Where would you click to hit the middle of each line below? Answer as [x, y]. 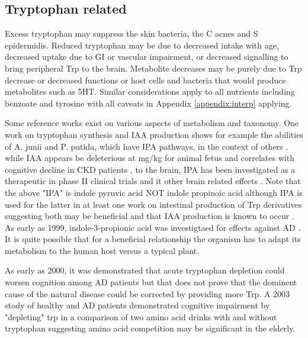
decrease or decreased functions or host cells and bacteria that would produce [145, 80]
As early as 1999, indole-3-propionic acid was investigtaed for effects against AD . [153, 227]
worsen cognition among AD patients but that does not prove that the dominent [151, 282]
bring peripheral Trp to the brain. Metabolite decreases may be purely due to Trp [153, 68]
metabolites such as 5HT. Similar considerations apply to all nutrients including [150, 91]
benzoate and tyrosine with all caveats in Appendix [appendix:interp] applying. [148, 103]
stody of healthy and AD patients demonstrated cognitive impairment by [137, 305]
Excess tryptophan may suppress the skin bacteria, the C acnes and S [131, 33]
